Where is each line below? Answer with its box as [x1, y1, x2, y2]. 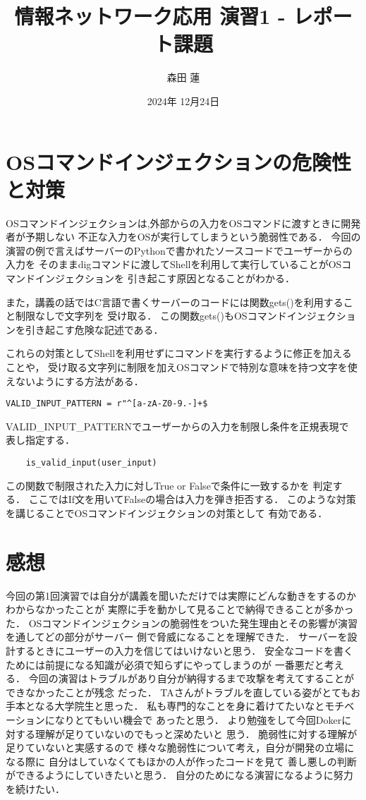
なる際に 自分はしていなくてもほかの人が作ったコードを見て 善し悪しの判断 [6, 753, 357, 768]
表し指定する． [6, 432, 75, 447]
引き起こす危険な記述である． [25, 322, 164, 337]
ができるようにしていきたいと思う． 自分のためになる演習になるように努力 [6, 768, 353, 782]
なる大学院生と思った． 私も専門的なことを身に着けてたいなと [35, 698, 325, 713]
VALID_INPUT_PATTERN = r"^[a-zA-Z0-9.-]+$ [6, 399, 208, 409]
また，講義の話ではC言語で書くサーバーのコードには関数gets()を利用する [6, 294, 343, 309]
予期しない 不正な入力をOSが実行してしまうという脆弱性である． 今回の [25, 229, 361, 244]
